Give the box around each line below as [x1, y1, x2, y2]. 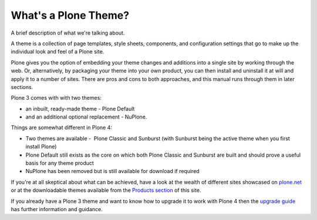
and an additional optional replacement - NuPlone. [25, 113, 147, 120]
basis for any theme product [25, 160, 94, 167]
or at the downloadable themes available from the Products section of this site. [11, 187, 201, 194]
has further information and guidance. [11, 205, 103, 212]
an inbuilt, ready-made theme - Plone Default [25, 105, 135, 112]
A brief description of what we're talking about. [11, 29, 125, 36]
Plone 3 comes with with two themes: [11, 94, 102, 101]
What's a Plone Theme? [11, 9, 129, 22]
